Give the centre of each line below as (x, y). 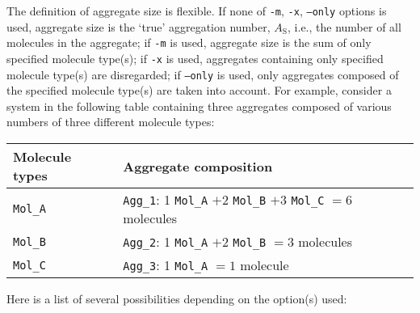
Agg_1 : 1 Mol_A (166, 199)
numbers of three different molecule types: (111, 122)
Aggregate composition (198, 166)
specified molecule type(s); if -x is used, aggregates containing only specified (195, 58)
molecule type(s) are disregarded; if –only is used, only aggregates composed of (203, 74)
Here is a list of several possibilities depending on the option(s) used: (177, 298)
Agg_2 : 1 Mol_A (166, 241)
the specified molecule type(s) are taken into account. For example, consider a (199, 90)
